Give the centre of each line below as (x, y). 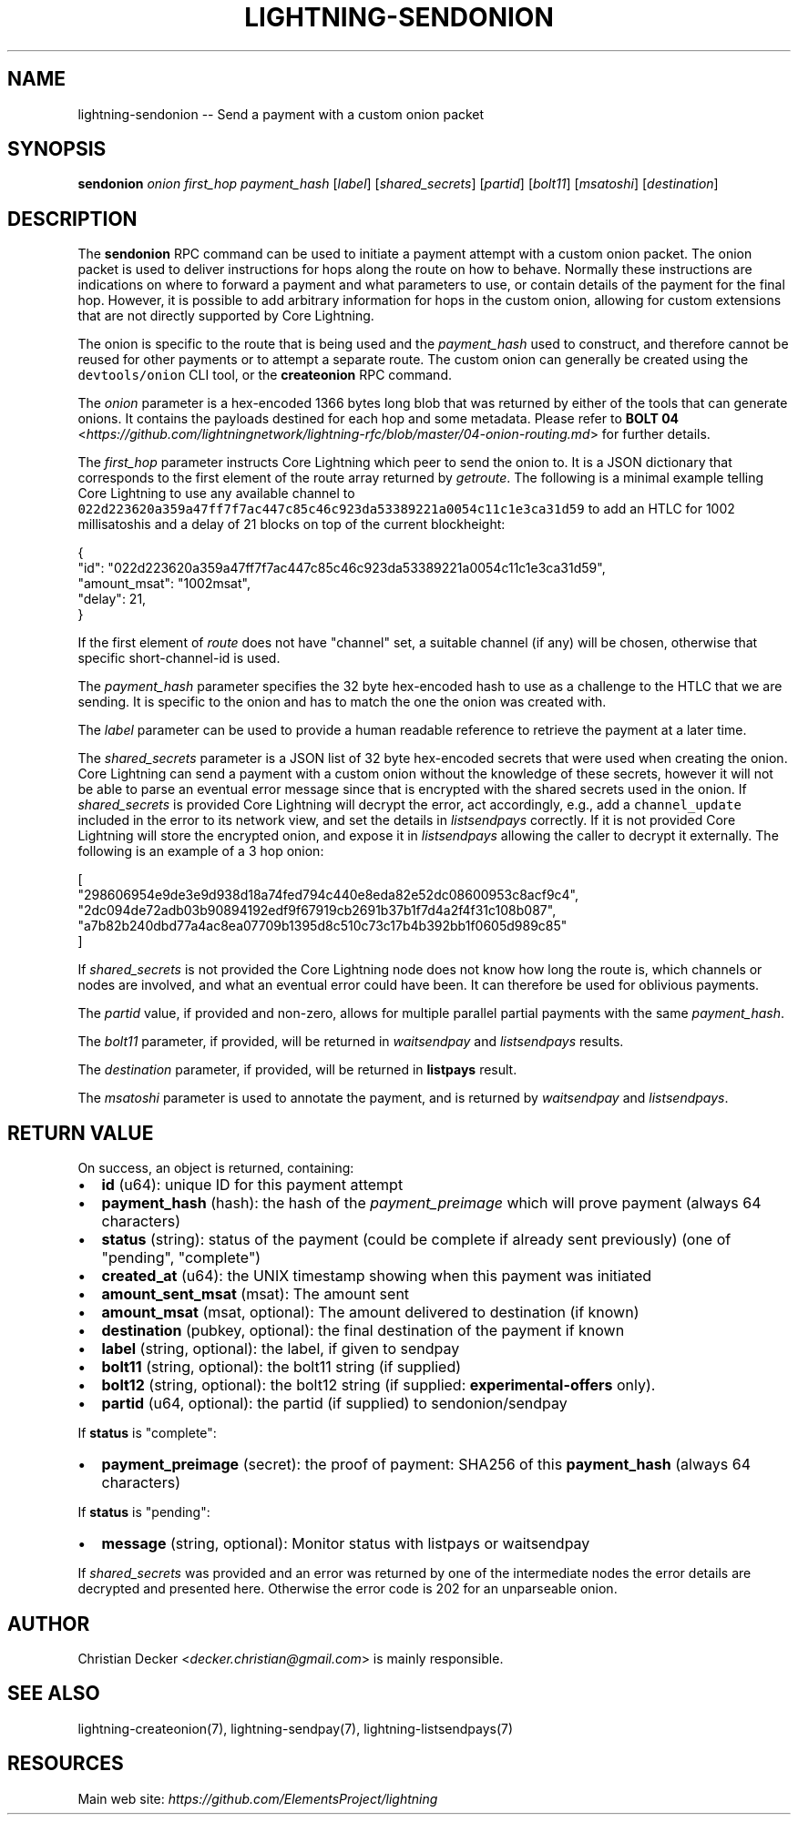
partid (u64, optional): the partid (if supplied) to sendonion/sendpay (334, 1404)
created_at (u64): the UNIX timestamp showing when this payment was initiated (377, 1276)
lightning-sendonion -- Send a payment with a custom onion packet (281, 114)
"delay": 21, (112, 599)
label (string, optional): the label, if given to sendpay (281, 1349)
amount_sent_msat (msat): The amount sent (256, 1294)
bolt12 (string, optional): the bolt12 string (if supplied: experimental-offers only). (379, 1385)
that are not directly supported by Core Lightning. (226, 316)
